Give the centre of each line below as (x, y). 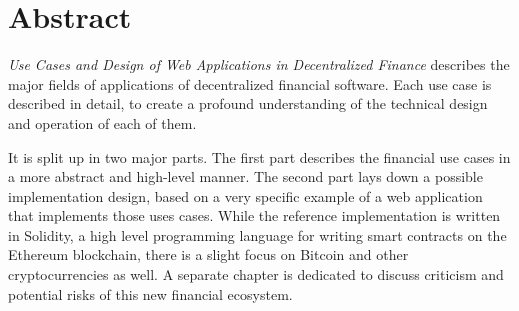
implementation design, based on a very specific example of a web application (245, 195)
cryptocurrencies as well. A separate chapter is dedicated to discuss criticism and (256, 274)
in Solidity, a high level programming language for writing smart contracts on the (257, 234)
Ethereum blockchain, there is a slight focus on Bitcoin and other (208, 254)
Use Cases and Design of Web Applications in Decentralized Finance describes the (259, 64)
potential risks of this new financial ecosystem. (150, 293)
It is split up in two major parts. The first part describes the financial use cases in (259, 156)
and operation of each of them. (102, 122)
